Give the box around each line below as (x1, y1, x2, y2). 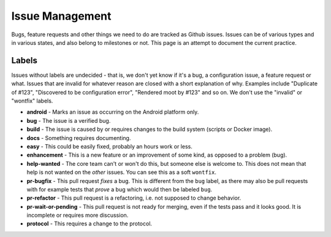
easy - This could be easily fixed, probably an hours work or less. (26, 142, 192, 150)
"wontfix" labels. (11, 97, 53, 104)
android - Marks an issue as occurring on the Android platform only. (26, 108, 199, 116)
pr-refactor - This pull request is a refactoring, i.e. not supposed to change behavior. (26, 194, 242, 202)
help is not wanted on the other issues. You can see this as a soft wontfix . (26, 169, 217, 176)
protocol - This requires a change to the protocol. (26, 220, 153, 227)
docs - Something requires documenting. (26, 134, 131, 141)
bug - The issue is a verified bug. (26, 117, 111, 124)
